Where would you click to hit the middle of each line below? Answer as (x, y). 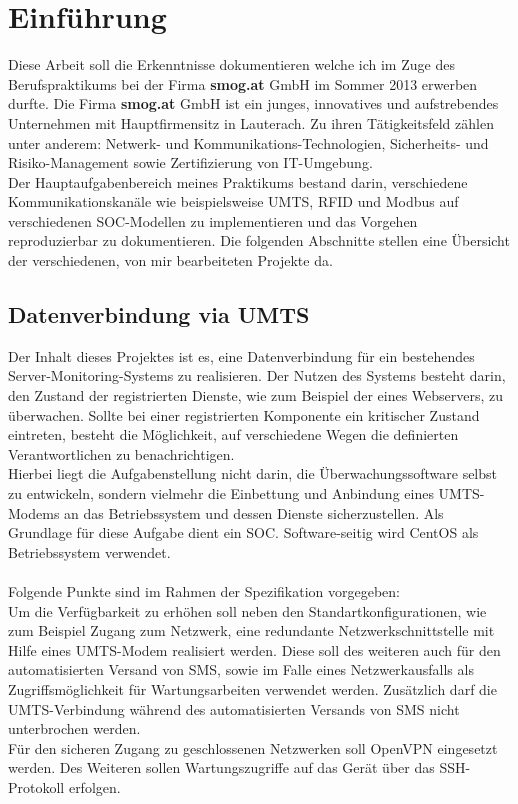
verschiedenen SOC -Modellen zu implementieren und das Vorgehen (213, 220)
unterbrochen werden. (74, 728)
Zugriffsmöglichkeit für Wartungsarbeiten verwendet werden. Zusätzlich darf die (252, 688)
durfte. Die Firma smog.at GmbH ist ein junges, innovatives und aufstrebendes (253, 103)
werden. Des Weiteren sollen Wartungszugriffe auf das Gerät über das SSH (237, 767)
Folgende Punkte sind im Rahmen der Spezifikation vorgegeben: (204, 590)
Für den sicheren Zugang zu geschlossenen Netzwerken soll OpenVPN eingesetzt (253, 747)
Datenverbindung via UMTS (159, 314)
